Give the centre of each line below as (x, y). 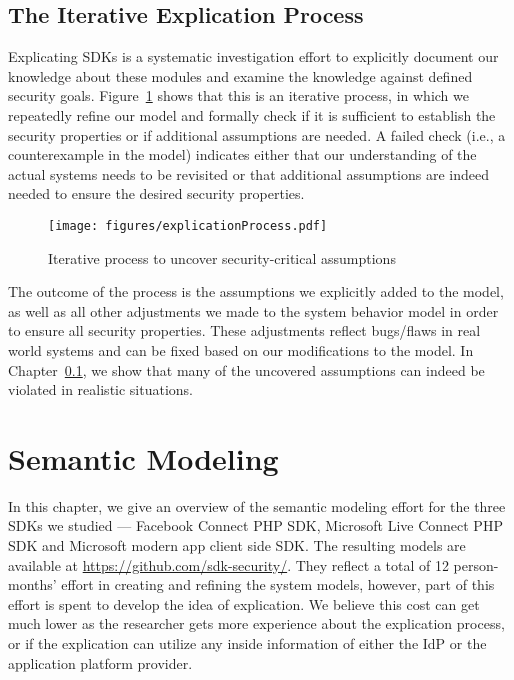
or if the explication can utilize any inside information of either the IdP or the (247, 643)
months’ (32, 584)
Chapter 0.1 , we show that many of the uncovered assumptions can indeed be (246, 369)
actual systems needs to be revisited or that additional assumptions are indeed (248, 173)
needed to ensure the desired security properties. (156, 193)
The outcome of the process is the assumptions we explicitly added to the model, (256, 291)
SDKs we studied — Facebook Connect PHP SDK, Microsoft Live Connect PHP (255, 525)
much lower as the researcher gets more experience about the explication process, (256, 623)
